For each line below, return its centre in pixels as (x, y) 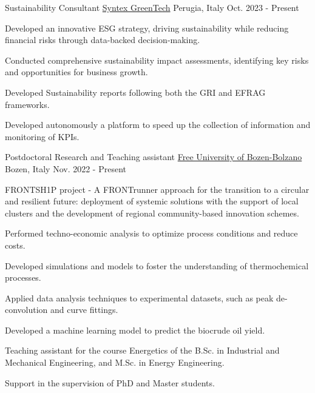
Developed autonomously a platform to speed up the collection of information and (158, 125)
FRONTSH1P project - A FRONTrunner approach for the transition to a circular (157, 189)
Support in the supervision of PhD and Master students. (110, 382)
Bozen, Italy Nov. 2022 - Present (66, 168)
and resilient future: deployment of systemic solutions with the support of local (152, 201)
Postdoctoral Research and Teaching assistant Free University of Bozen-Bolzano (154, 157)
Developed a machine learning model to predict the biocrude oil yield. (135, 330)
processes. (23, 277)
